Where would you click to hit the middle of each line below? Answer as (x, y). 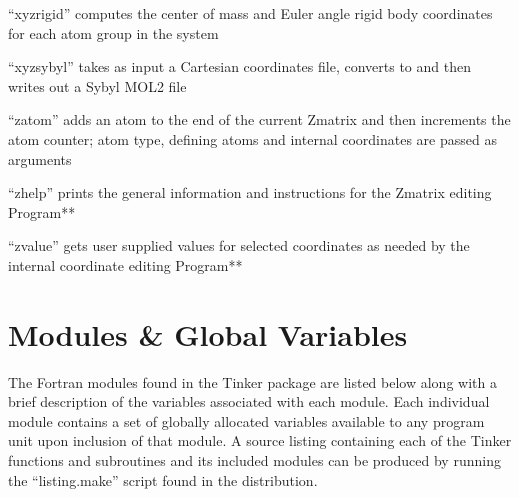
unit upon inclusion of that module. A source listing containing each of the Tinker (260, 440)
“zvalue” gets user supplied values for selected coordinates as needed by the (239, 245)
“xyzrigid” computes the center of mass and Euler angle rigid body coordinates (250, 13)
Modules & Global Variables (208, 333)
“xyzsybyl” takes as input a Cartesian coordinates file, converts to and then (239, 66)
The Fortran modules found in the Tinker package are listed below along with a (252, 381)
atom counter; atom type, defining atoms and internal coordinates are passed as (252, 138)
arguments (40, 158)
